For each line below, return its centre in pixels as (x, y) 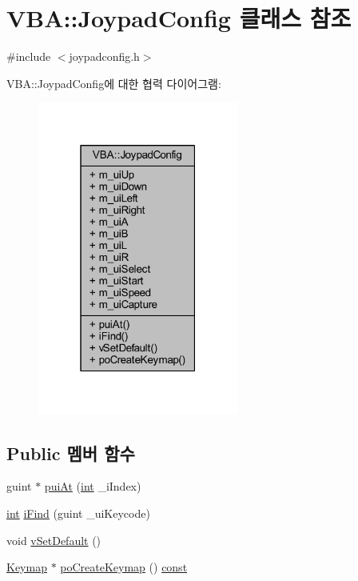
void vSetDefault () (54, 540)
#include (29, 56)
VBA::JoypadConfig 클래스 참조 (179, 18)
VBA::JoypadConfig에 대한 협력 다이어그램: (114, 83)
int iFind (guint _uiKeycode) (78, 513)
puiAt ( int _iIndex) (93, 486)
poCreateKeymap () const (124, 567)
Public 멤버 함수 (71, 453)
